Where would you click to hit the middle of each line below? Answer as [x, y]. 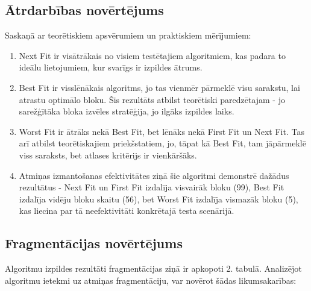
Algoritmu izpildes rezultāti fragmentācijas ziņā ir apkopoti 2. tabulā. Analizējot [153, 268]
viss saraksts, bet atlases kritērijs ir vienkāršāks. [108, 155]
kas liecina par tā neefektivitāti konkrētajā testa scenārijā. [127, 211]
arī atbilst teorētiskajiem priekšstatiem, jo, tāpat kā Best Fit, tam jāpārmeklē [162, 143]
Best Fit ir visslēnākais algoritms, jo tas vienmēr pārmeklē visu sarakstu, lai [159, 87]
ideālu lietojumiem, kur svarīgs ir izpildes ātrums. [111, 67]
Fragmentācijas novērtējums [94, 243]
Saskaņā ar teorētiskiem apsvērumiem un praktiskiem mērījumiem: [128, 35]
